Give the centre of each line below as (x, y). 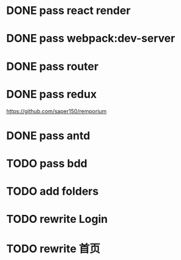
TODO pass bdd (47, 163)
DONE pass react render (68, 11)
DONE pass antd (48, 135)
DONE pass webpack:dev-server (91, 39)
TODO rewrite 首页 (53, 249)
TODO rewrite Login (57, 219)
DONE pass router (53, 66)
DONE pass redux (52, 94)
